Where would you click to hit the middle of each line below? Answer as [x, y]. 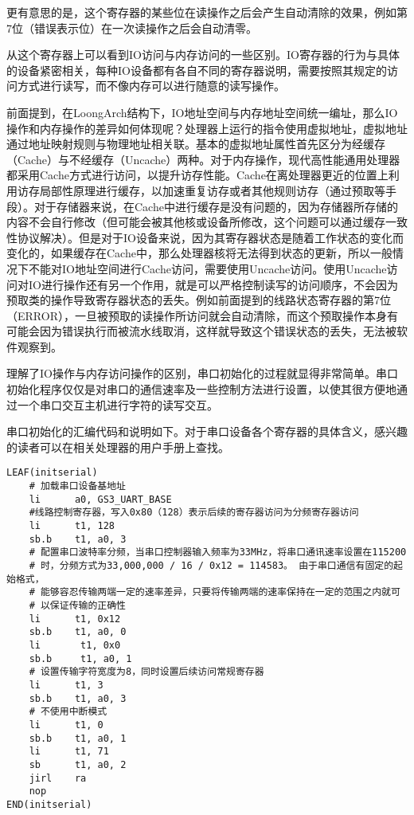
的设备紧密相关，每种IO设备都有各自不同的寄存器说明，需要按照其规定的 [197, 70]
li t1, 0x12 [75, 619]
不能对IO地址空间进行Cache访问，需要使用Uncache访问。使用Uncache [207, 268]
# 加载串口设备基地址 [77, 486]
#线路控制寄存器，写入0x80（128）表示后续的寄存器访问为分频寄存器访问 [194, 513]
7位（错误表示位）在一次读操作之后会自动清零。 [132, 27]
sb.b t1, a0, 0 [78, 632]
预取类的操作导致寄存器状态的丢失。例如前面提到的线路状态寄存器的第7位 [199, 300]
